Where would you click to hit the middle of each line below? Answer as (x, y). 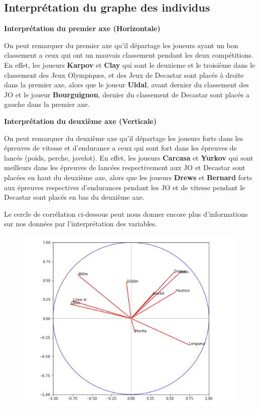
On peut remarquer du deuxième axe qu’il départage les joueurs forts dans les (124, 138)
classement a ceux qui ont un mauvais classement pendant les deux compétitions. (129, 55)
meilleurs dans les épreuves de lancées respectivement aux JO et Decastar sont (125, 167)
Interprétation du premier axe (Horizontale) (82, 28)
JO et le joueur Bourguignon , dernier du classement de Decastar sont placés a (127, 94)
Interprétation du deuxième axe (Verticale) (80, 121)
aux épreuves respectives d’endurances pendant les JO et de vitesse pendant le (125, 187)
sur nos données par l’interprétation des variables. (81, 224)
